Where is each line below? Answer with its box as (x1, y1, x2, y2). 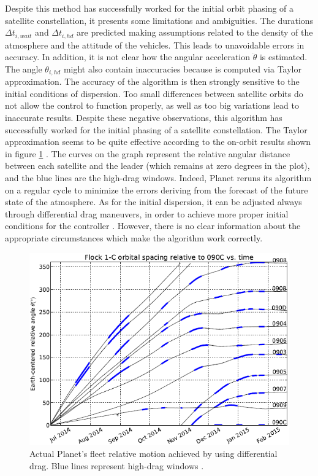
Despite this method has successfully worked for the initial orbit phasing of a (5, 2, 294, 14)
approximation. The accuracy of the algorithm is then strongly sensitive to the (5, 75, 300, 88)
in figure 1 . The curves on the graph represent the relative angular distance (5, 147, 290, 160)
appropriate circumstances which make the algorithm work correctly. (5, 232, 263, 244)
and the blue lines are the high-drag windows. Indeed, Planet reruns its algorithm (5, 171, 312, 184)
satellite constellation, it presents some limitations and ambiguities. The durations (5, 14, 314, 26)
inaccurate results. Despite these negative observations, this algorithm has (5, 111, 282, 124)
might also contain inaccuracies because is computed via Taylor (63, 62, 301, 75)
